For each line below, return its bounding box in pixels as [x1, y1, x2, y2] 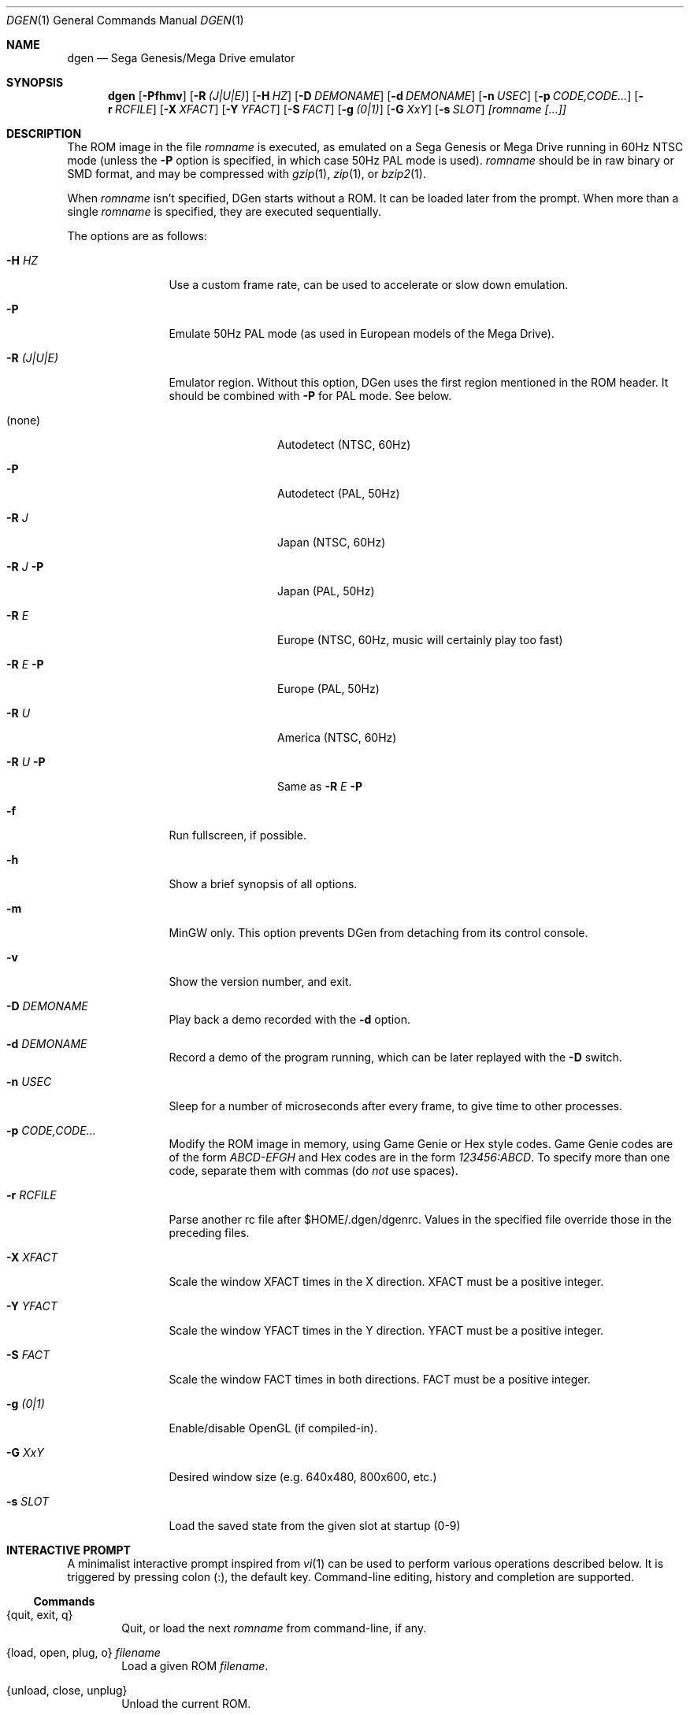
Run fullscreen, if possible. [169, 828, 306, 842]
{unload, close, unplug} [6, 1684, 128, 1697]
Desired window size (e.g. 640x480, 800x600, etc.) [169, 1470, 437, 1483]
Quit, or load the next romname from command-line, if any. [121, 1621, 427, 1635]
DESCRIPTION [6, 127, 82, 140]
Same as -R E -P [277, 780, 363, 793]
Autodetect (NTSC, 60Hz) [277, 438, 411, 451]
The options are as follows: [67, 229, 207, 243]
